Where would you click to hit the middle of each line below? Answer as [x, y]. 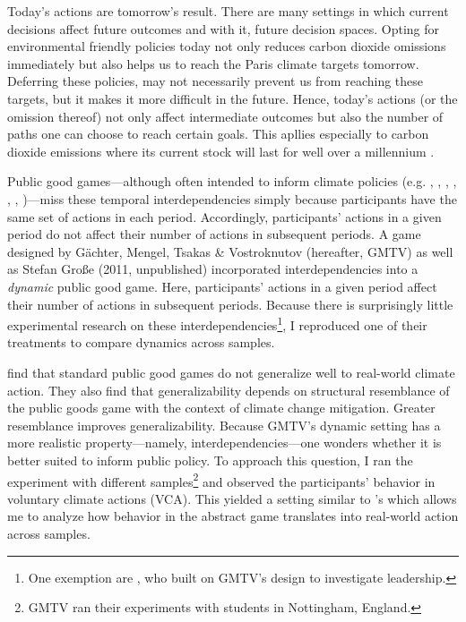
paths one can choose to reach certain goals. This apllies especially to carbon [218, 134]
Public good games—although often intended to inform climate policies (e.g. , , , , [232, 181]
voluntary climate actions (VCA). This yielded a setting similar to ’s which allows [232, 498]
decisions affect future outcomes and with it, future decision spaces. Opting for [224, 28]
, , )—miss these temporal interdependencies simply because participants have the [232, 198]
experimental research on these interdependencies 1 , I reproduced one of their [217, 324]
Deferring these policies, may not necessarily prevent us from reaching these [216, 81]
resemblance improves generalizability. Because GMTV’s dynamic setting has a [224, 425]
